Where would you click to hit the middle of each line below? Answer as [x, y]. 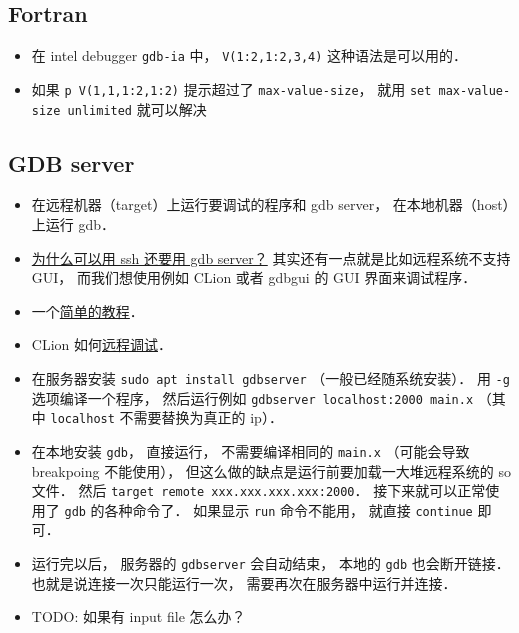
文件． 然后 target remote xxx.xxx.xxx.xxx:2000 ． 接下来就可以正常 [258, 490]
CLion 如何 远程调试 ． [101, 344]
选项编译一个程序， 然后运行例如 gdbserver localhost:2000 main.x [252, 397]
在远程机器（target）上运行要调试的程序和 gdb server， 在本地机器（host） [270, 204]
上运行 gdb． [73, 223]
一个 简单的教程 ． [87, 310]
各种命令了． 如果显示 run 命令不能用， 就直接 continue [288, 509]
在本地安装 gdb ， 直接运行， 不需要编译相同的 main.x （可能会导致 [250, 450]
